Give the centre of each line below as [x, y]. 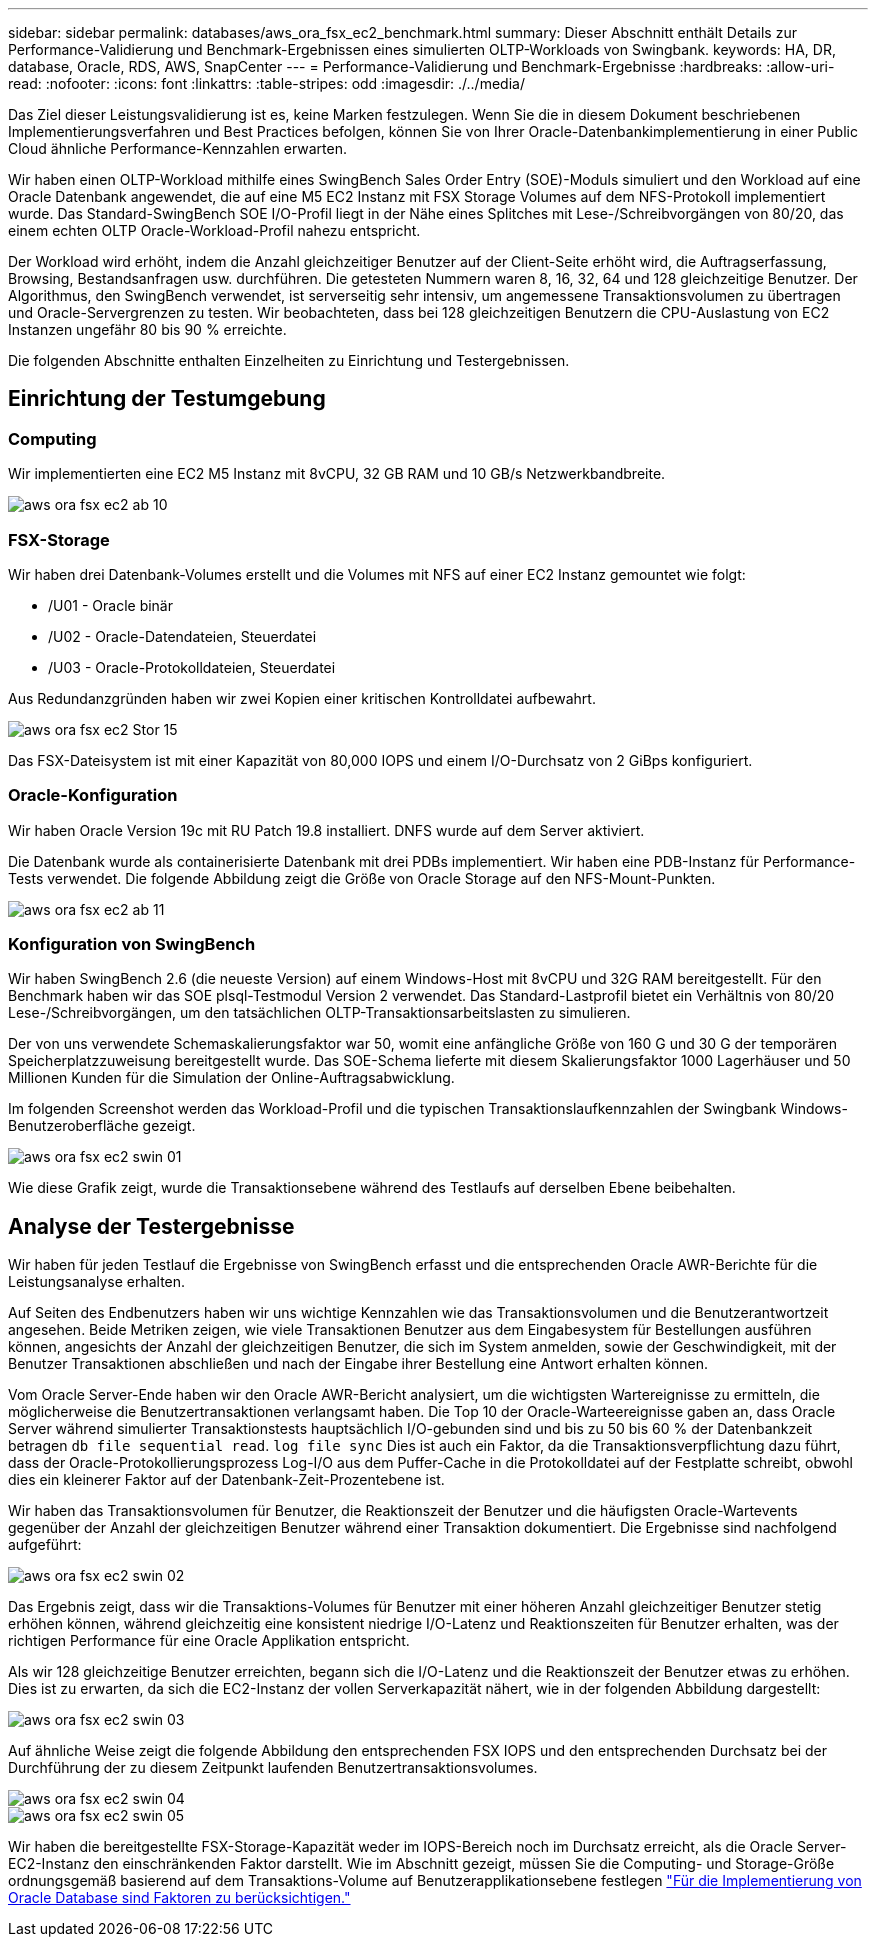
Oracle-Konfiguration [93, 795]
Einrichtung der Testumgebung [167, 399]
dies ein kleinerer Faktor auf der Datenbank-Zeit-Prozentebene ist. [226, 1480]
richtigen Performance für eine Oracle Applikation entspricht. [209, 1641]
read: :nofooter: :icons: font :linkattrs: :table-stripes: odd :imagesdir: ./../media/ [266, 83]
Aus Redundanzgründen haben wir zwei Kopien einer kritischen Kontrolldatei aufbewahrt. [302, 698]
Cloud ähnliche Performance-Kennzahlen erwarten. [177, 148]
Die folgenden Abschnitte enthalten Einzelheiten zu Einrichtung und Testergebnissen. [289, 360]
